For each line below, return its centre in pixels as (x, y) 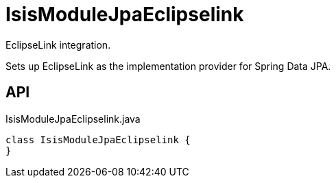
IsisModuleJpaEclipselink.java (73, 119)
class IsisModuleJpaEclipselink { (98, 139)
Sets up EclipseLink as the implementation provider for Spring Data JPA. (168, 66)
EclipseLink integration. (58, 45)
